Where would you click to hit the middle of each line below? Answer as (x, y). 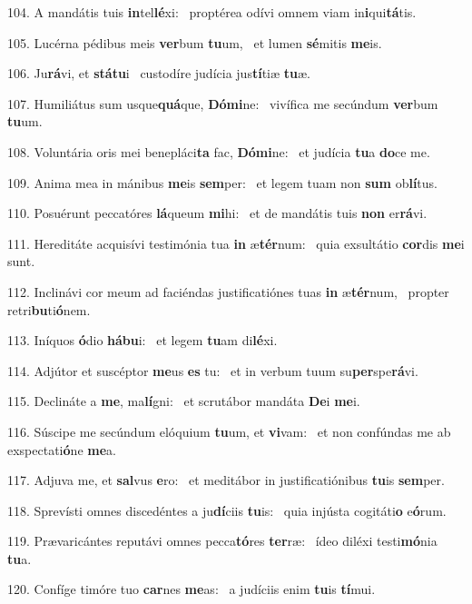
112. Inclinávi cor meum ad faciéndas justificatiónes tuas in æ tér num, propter (228, 291)
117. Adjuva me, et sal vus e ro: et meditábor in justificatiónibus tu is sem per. (226, 480)
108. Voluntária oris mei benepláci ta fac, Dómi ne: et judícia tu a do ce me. (219, 151)
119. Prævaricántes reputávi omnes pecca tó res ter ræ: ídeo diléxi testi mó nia (222, 541)
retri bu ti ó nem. (49, 309)
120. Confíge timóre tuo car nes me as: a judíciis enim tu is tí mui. (192, 589)
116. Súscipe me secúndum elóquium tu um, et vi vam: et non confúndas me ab (229, 431)
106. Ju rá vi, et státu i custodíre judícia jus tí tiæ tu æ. (159, 73)
